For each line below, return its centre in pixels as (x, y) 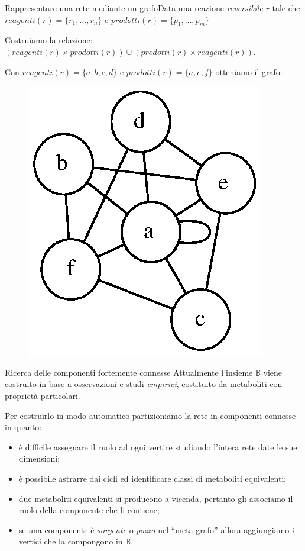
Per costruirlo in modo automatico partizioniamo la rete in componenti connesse (150, 415)
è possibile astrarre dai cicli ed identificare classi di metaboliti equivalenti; (152, 478)
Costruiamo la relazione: (49, 40)
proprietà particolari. (43, 395)
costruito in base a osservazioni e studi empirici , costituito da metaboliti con (144, 384)
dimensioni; (39, 458)
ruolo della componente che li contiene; (89, 510)
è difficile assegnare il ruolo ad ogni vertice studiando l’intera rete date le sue (158, 447)
